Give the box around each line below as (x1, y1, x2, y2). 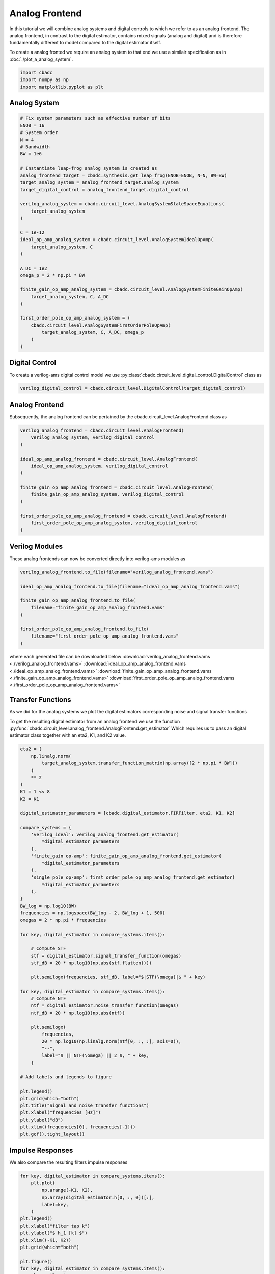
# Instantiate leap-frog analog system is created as (20, 166, 157, 171)
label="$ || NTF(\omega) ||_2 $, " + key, (41, 1053, 150, 1058)
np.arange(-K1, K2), (41, 1187, 93, 1193)
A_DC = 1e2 (20, 265, 47, 271)
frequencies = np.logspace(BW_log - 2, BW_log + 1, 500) (20, 910, 166, 916)
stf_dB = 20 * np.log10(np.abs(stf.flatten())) (31, 960, 152, 966)
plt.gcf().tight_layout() (20, 1131, 85, 1137)
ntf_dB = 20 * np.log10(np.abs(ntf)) (31, 1010, 125, 1016)
